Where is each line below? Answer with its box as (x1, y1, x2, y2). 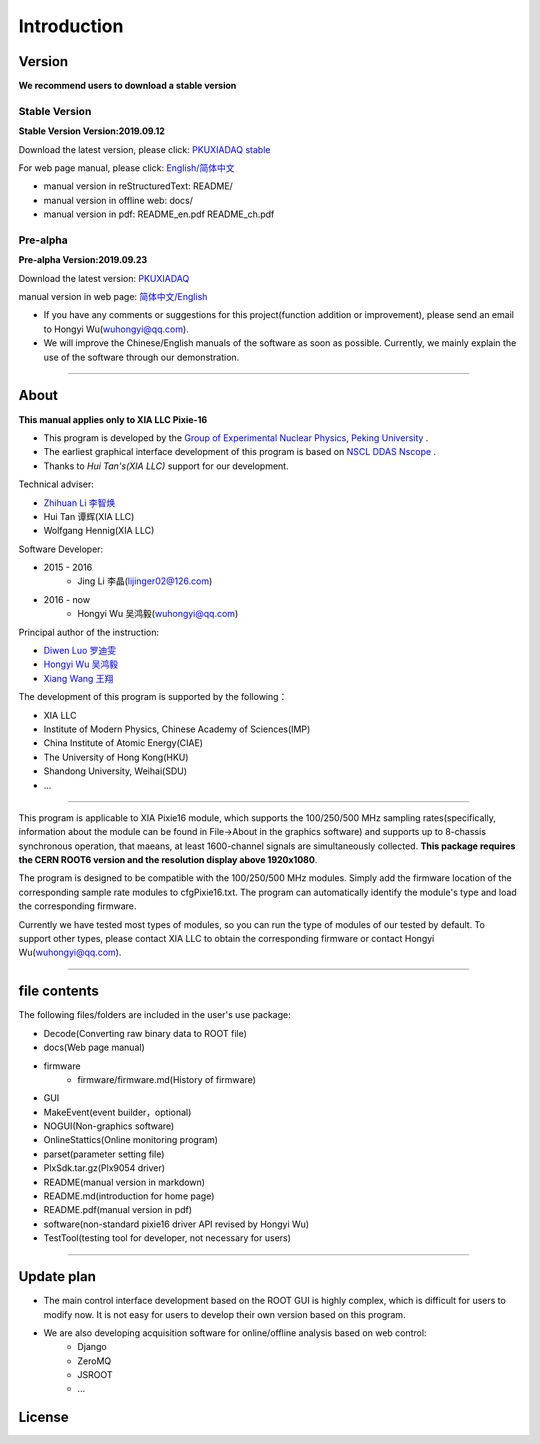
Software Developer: (18, 543, 104, 555)
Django (77, 1341, 107, 1353)
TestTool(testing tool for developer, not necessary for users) (43, 1232, 292, 1244)
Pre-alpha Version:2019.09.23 (18, 254, 148, 266)
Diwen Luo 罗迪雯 (43, 645, 117, 657)
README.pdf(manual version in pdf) (43, 1204, 193, 1216)
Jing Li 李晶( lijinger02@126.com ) (77, 575, 213, 587)
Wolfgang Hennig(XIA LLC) (43, 525, 155, 537)
